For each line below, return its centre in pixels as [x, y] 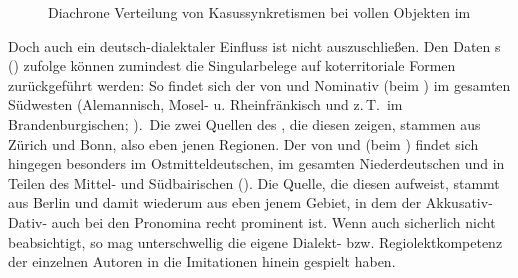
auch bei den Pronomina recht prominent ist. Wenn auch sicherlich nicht [273, 221]
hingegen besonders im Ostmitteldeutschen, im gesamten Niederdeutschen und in [256, 163]
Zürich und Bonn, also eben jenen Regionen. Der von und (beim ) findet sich [243, 143]
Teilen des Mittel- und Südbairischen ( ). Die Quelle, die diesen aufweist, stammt [254, 182]
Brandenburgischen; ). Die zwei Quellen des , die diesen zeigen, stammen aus [244, 123]
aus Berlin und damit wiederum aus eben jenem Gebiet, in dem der [215, 202]
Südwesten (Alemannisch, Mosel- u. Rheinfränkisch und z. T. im [205, 104]
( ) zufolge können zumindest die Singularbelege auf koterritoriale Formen [232, 65]
